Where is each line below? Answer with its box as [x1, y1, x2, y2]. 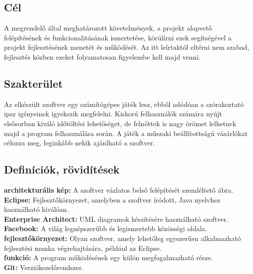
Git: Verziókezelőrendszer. [4, 262, 84, 272]
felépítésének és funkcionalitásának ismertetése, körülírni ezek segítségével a [4, 32, 232, 42]
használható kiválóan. [4, 204, 69, 214]
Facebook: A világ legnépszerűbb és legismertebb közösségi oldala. [4, 223, 207, 234]
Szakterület [4, 75, 63, 91]
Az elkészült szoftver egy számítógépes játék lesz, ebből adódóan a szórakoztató [4, 99, 244, 109]
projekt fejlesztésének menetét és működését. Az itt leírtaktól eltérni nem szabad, [4, 42, 250, 52]
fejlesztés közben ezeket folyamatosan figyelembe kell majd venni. [4, 51, 201, 62]
